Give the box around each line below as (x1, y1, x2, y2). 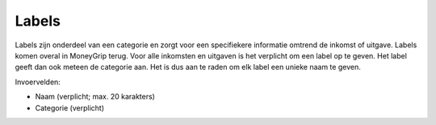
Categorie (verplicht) (35, 103, 105, 112)
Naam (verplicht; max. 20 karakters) (35, 92, 155, 102)
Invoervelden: (15, 77, 61, 87)
